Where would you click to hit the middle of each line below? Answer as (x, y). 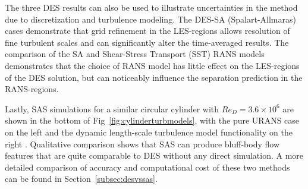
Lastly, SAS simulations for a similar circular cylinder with (112, 108)
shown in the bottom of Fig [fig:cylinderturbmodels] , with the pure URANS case (152, 120)
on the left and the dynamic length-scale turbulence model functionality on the (149, 132)
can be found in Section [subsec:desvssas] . (81, 179)
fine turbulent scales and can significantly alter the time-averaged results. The (147, 42)
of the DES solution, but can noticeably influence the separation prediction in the (154, 77)
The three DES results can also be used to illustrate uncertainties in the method (151, 7)
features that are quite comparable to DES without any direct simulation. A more (154, 155)
